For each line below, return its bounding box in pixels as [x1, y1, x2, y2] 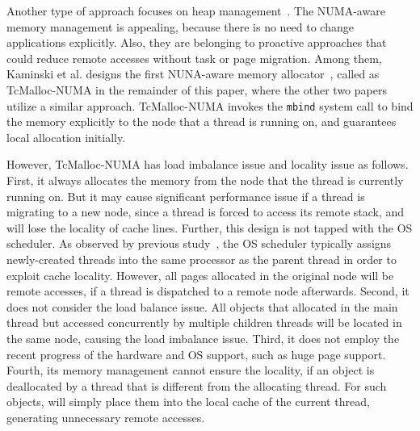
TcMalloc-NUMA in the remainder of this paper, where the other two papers [6, 81, 387, 98]
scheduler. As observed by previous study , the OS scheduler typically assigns [6, 235, 392, 252]
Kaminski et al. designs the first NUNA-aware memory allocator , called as [6, 65, 380, 82]
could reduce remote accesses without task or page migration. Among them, [6, 49, 382, 66]
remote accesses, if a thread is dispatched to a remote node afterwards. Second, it [6, 282, 409, 299]
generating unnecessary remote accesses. [6, 408, 205, 425]
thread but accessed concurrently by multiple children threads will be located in [6, 314, 402, 331]
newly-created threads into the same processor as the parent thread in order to [6, 250, 397, 267]
